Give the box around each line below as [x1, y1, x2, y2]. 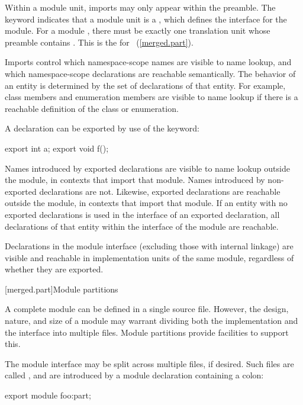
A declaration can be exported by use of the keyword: [5, 122, 199, 134]
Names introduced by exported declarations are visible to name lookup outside [5, 162, 290, 174]
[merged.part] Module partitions [5, 282, 118, 295]
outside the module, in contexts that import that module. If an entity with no [5, 197, 288, 209]
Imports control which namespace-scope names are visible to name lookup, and [5, 56, 292, 68]
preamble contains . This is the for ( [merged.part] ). [5, 36, 194, 48]
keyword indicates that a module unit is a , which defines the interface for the [5, 12, 287, 25]
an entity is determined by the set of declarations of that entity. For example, [5, 79, 286, 91]
